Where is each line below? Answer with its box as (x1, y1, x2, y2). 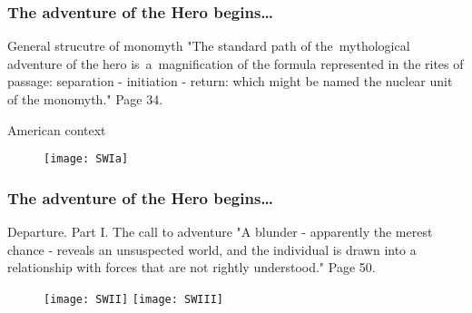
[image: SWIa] (44, 152, 129, 166)
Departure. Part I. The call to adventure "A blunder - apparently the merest (7, 222, 433, 241)
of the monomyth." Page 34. (7, 90, 163, 108)
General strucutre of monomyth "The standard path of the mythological (7, 36, 410, 55)
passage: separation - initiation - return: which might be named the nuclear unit (7, 72, 453, 91)
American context (7, 120, 106, 139)
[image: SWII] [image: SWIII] (44, 292, 223, 306)
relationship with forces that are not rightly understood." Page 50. (7, 258, 376, 277)
